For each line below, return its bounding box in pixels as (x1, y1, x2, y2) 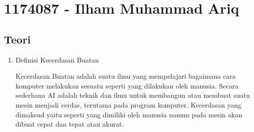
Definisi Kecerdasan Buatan (15, 54, 99, 65)
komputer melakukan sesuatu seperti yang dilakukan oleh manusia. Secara (15, 80, 239, 90)
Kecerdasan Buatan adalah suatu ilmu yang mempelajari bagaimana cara (15, 71, 236, 81)
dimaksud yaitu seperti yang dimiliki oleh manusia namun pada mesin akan (15, 109, 242, 119)
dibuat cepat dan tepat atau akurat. (15, 119, 124, 129)
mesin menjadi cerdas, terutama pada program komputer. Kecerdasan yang (15, 99, 242, 110)
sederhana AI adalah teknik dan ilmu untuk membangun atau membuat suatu (15, 90, 250, 100)
